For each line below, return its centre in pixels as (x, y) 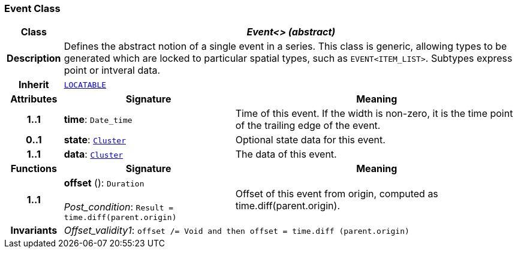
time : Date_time (98, 120)
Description (34, 58)
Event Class (32, 8)
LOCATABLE (85, 85)
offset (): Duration (104, 183)
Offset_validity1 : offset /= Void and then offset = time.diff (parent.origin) (237, 231)
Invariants (34, 231)
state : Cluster (95, 140)
